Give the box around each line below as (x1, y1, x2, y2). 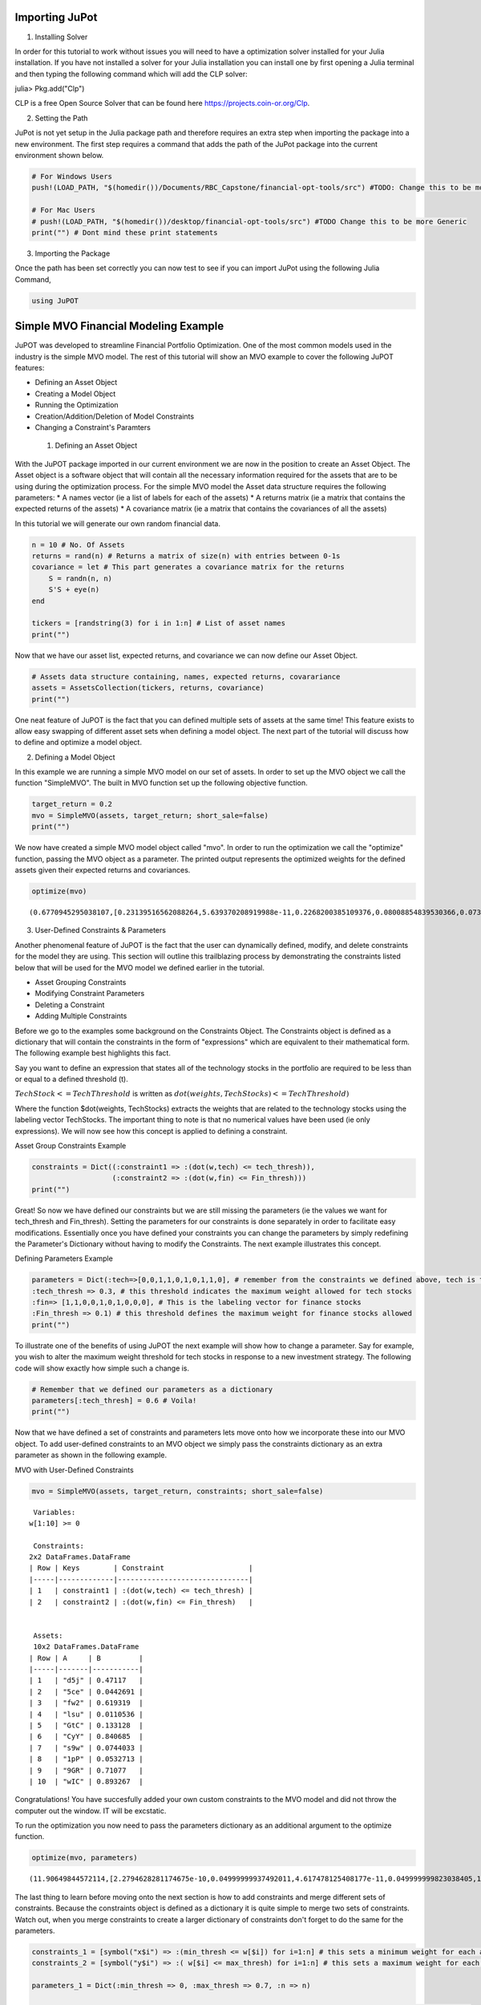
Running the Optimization (34, 400, 119, 410)
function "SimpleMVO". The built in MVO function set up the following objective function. (14, 778, 308, 788)
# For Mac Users (31, 205, 96, 215)
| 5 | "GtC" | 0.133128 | (29, 1720, 143, 1730)
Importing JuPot (14, 10, 98, 24)
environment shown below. (14, 151, 104, 160)
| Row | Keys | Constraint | (29, 1564, 253, 1573)
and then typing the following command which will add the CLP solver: (14, 69, 248, 79)
